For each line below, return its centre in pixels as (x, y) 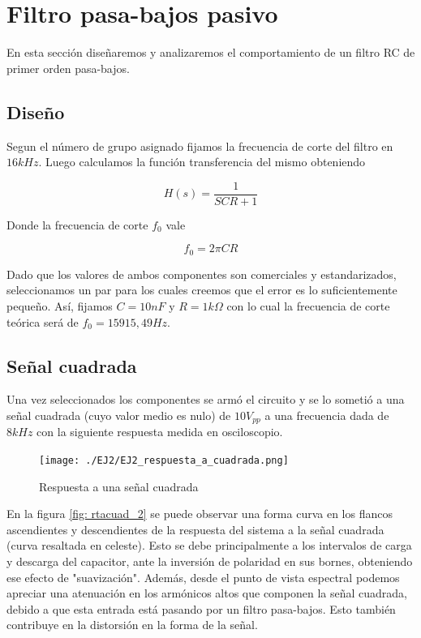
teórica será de (43, 321)
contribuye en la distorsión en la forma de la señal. (132, 625)
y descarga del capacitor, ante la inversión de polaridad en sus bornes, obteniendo (210, 561)
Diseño (36, 111)
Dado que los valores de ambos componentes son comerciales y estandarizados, (202, 274)
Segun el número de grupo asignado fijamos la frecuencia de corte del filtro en (200, 146)
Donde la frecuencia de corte (77, 224)
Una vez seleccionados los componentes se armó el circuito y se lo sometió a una (206, 399)
